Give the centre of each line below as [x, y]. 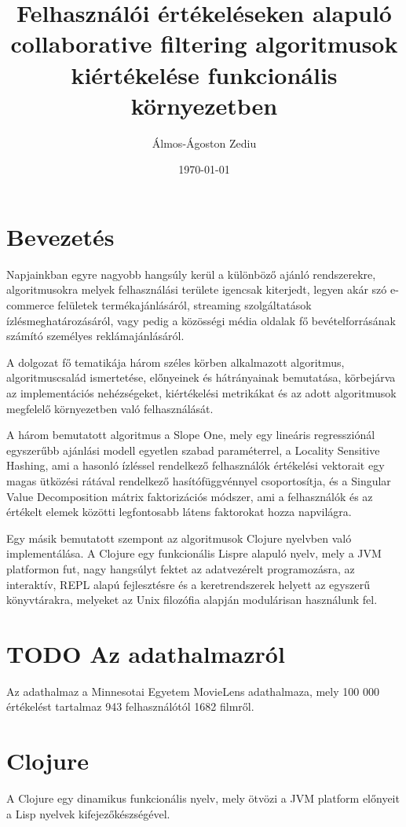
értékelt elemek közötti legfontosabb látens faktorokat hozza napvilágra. [179, 512]
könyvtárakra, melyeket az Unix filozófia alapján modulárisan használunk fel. [192, 600]
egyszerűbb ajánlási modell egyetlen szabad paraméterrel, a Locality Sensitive [193, 450]
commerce [30, 305]
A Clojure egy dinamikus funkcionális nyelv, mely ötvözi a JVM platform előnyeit [203, 798]
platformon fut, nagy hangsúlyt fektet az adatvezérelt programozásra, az [181, 568]
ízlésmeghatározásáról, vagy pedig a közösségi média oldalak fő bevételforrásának [201, 320]
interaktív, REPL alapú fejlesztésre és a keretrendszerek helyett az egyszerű [188, 584]
